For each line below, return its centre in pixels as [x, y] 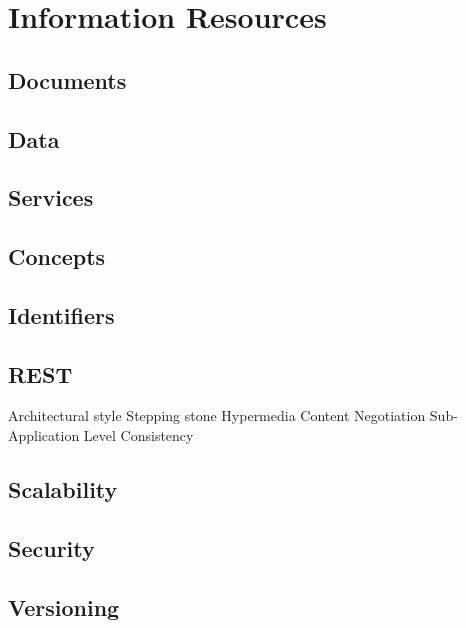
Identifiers [61, 314]
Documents [67, 79]
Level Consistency [138, 435]
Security [51, 547]
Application [44, 435]
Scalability [63, 489]
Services [51, 197]
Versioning [64, 606]
